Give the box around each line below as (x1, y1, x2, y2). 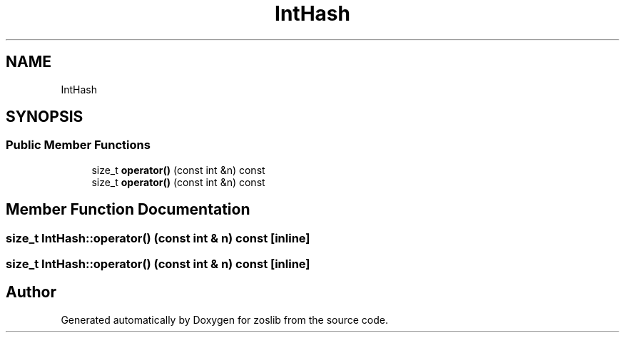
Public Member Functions (6, 138, 151, 153)
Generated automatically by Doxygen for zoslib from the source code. (61, 313, 388, 326)
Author (6, 283, 56, 302)
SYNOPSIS (6, 108, 83, 126)
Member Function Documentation (6, 200, 250, 219)
